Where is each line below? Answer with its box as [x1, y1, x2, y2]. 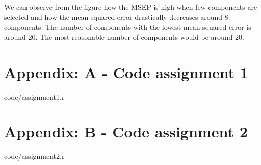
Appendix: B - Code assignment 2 [4, 121, 248, 142]
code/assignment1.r [4, 91, 65, 102]
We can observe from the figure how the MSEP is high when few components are [4, 2, 257, 12]
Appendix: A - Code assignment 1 [4, 61, 249, 82]
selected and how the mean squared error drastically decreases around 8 [4, 11, 228, 22]
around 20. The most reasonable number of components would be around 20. [4, 31, 244, 42]
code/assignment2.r [4, 151, 65, 161]
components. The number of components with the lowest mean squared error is [4, 21, 251, 32]
